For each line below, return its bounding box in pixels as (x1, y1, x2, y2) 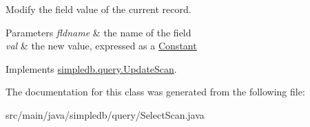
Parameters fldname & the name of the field (6, 25, 192, 39)
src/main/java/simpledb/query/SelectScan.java (6, 107, 205, 122)
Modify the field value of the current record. (6, 2, 192, 16)
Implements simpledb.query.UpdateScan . (6, 61, 177, 76)
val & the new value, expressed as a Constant (6, 38, 197, 53)
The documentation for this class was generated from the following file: (6, 84, 305, 99)
